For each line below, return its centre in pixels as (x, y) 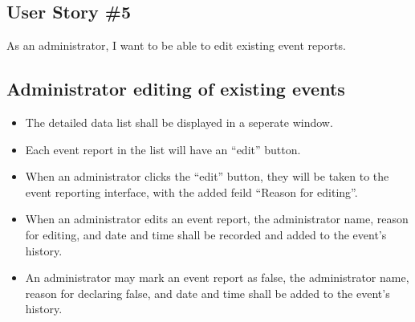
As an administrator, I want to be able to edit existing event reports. (176, 45)
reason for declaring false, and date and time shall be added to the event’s (207, 293)
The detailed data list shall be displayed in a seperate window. (179, 122)
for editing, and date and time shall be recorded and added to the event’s (206, 234)
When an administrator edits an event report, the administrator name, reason (217, 219)
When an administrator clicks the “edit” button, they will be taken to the (207, 176)
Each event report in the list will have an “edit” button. (163, 149)
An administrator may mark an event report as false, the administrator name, (217, 277)
